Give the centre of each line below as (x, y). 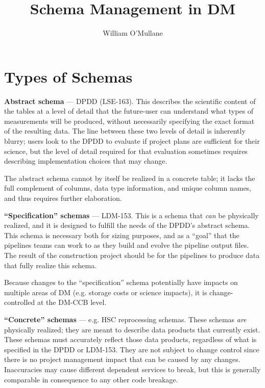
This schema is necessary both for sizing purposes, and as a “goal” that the (122, 235)
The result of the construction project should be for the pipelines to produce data (132, 255)
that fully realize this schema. (51, 265)
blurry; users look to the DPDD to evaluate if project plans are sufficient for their (132, 141)
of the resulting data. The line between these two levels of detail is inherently (125, 131)
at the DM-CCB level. (72, 302)
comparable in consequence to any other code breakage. (91, 379)
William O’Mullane (133, 33)
